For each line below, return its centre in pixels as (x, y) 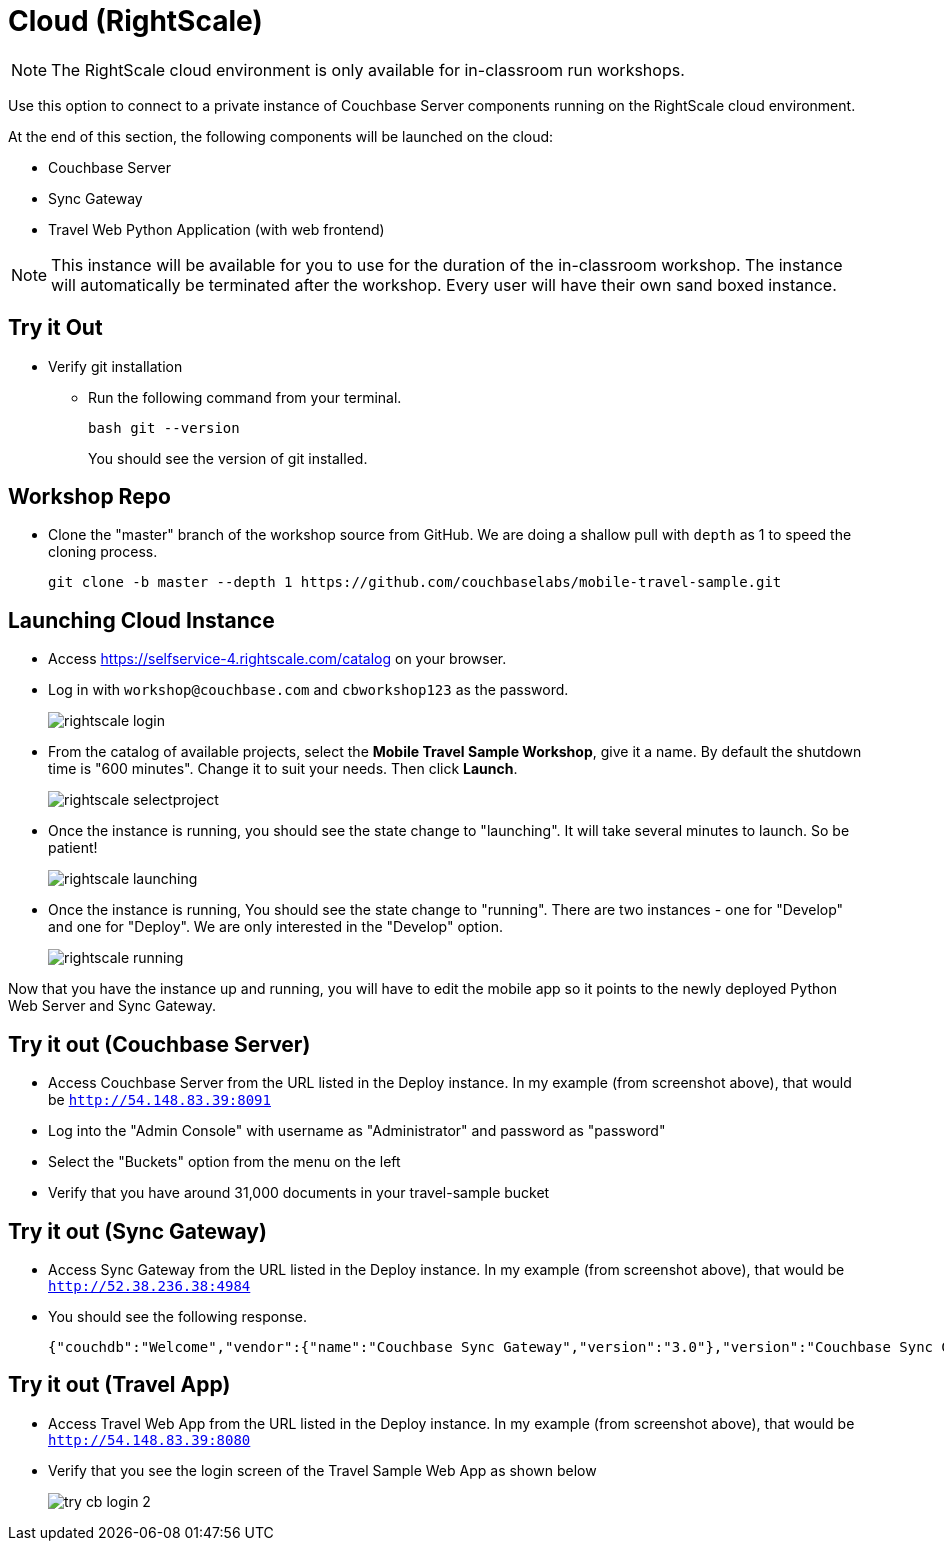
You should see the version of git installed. (228, 458)
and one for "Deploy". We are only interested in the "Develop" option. (276, 927)
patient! (73, 848)
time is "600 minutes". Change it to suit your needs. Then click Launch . (283, 769)
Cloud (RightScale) (135, 21)
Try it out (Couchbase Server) (159, 1044)
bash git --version (164, 427)
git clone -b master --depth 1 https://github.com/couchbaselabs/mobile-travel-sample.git (415, 582)
